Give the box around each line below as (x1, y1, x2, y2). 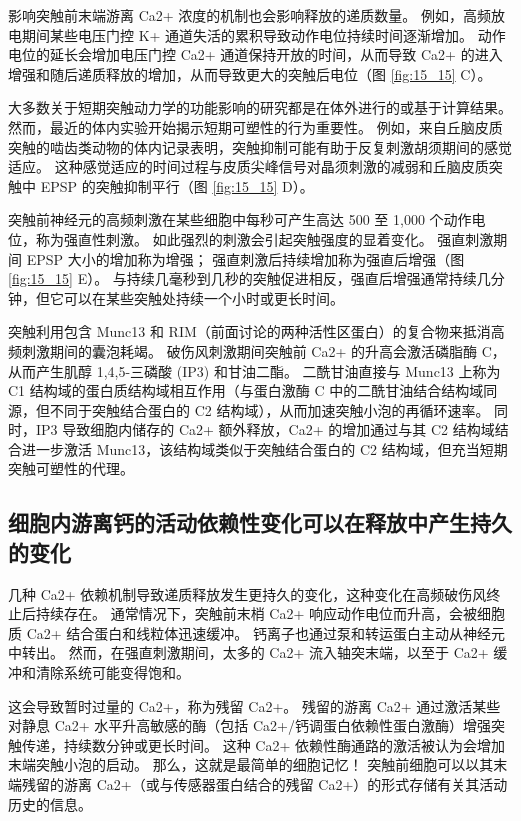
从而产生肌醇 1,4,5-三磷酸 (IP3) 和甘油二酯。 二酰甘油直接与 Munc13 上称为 (8, 360, 501, 381)
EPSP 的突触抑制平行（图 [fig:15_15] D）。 (40, 175, 314, 196)
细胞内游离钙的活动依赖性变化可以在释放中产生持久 (8, 507, 512, 538)
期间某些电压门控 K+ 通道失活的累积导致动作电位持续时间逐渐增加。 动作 (21, 24, 506, 45)
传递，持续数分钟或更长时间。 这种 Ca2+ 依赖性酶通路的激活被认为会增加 (21, 734, 505, 755)
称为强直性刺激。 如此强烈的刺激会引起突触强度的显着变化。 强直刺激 (35, 228, 494, 249)
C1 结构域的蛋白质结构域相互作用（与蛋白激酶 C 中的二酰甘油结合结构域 (8, 380, 484, 401)
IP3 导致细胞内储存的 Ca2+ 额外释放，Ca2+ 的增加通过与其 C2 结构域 (35, 419, 495, 440)
